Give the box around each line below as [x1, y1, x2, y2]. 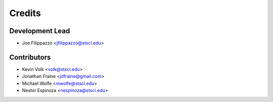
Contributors [9, 53, 51, 61]
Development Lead [9, 27, 70, 35]
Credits [9, 8, 41, 19]
